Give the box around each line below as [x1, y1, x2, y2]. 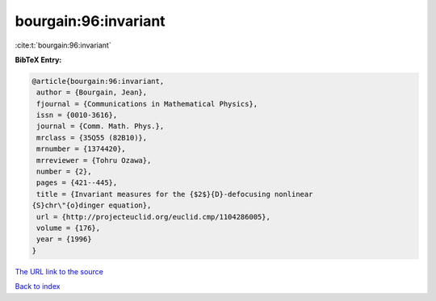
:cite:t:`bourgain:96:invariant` [15, 40, 112, 50]
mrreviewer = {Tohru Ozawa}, [36, 156, 152, 165]
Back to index [15, 282, 61, 291]
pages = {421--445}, [36, 178, 118, 187]
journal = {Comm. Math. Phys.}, [36, 122, 165, 131]
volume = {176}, [36, 224, 101, 232]
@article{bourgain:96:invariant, [31, 77, 165, 86]
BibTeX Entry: [15, 55, 62, 65]
